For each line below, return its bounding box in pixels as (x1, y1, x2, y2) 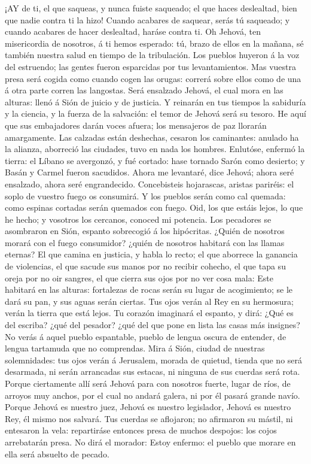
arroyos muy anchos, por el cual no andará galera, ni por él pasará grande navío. (5, 389, 300, 401)
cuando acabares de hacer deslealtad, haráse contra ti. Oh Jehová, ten (5, 25, 261, 38)
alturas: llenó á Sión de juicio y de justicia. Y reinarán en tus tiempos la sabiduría (5, 95, 306, 108)
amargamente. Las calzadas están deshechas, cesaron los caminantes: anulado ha (5, 131, 299, 143)
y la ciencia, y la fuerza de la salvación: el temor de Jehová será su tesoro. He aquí (5, 107, 306, 120)
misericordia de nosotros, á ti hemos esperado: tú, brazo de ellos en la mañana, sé (5, 37, 304, 49)
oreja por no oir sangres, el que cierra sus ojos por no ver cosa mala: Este (5, 271, 274, 284)
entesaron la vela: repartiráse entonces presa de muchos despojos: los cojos (5, 424, 277, 436)
